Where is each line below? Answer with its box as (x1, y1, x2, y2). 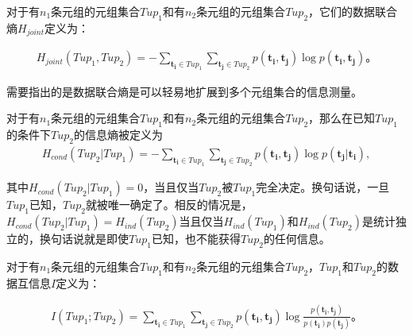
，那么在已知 (308, 110, 376, 126)
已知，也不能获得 (151, 230, 241, 247)
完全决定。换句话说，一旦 (256, 179, 390, 195)
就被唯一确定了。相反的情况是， (85, 196, 253, 213)
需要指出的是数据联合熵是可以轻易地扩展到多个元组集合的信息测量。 (6, 83, 362, 99)
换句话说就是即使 (39, 230, 129, 247)
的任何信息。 (263, 230, 330, 247)
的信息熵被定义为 (73, 126, 163, 143)
